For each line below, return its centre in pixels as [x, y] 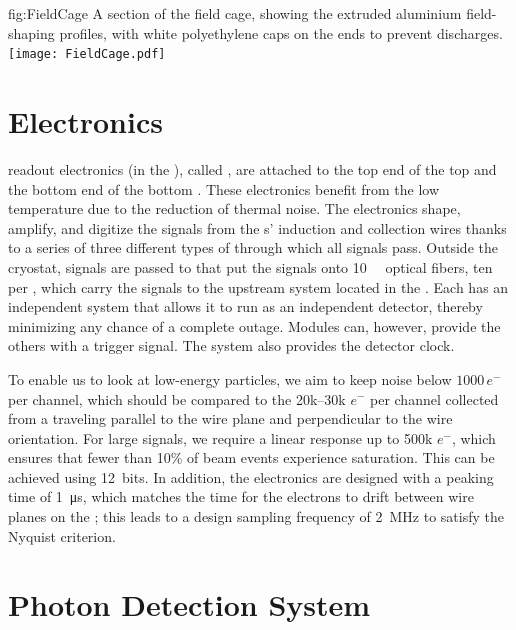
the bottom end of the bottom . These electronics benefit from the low [224, 188]
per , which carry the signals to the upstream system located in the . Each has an [258, 286]
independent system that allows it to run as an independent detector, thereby [245, 306]
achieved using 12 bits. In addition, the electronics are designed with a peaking [251, 476]
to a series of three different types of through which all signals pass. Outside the [253, 247]
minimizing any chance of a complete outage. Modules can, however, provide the [254, 325]
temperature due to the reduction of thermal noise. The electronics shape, [234, 208]
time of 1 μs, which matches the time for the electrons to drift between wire [241, 496]
